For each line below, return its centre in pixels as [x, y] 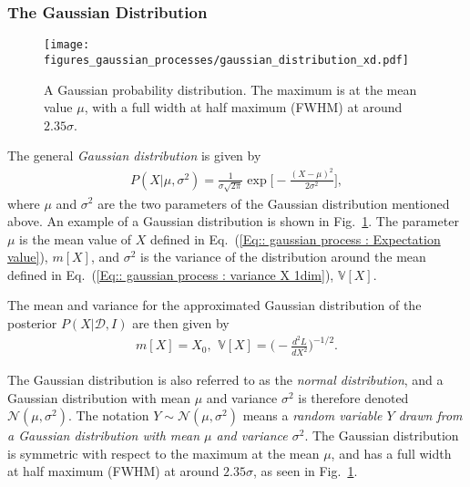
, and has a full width [391, 453]
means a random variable [312, 415]
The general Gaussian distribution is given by [134, 155]
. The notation [108, 415]
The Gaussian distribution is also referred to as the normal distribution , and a [225, 380]
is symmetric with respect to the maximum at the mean [163, 453]
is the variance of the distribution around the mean [283, 257]
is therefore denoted [353, 397]
